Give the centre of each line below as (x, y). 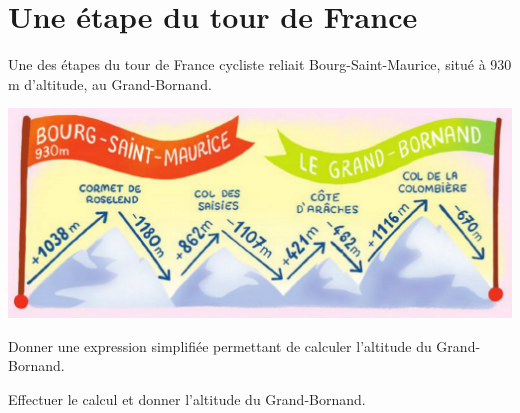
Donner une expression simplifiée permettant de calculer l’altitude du (220, 345)
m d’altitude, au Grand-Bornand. (110, 83)
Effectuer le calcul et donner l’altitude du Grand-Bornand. (187, 398)
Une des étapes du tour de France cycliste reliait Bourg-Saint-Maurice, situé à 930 (260, 64)
